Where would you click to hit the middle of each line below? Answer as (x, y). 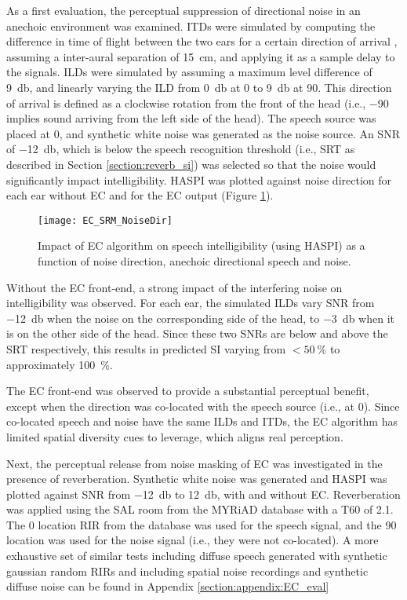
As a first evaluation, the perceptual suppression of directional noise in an (184, 10)
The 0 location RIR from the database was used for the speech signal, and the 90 (202, 524)
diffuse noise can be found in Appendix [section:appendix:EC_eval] (168, 586)
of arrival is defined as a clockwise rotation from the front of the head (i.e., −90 (198, 102)
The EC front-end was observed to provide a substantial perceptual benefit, (188, 391)
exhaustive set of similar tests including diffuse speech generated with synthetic (197, 556)
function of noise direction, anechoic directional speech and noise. (194, 260)
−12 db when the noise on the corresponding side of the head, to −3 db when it (200, 318)
